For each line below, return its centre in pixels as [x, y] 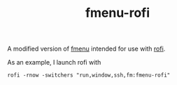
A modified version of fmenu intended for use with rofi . [86, 49]
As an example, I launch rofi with [54, 63]
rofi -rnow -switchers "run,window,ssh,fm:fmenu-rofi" [89, 75]
